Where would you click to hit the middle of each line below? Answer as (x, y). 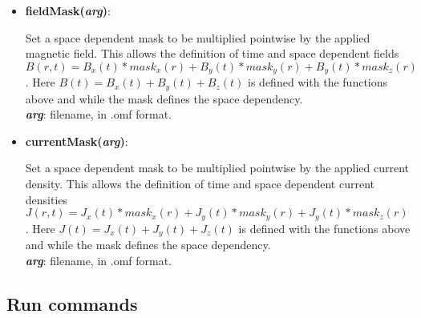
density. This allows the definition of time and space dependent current (200, 184)
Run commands (72, 303)
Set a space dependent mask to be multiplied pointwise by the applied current (217, 168)
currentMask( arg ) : (77, 141)
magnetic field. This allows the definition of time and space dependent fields (212, 53)
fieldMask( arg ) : (68, 10)
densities (47, 199)
